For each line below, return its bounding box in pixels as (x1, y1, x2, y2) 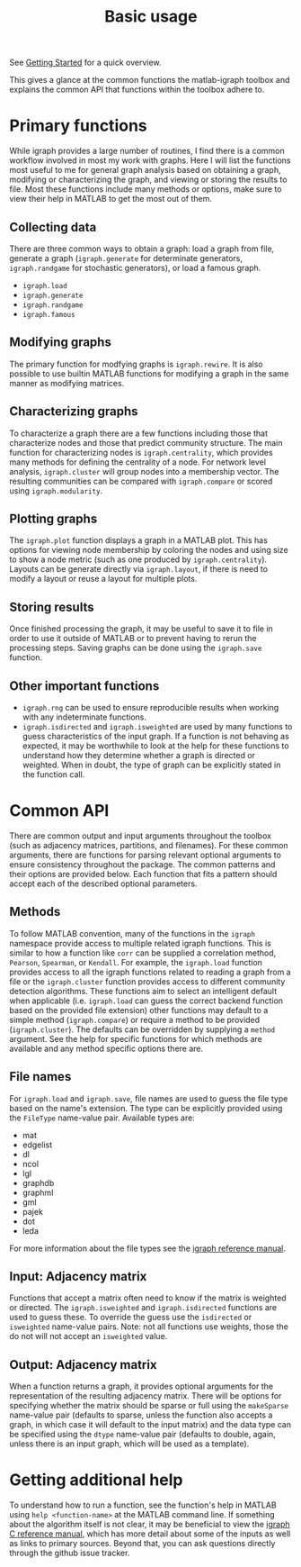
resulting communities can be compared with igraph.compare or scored (9, 476, 273, 486)
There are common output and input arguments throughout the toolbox (9, 830, 272, 841)
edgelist (22, 1139, 53, 1150)
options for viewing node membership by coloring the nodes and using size (9, 545, 289, 556)
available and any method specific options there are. (9, 1043, 204, 1054)
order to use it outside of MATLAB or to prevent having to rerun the (9, 633, 257, 644)
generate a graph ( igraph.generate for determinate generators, (9, 252, 243, 263)
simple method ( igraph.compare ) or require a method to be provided (9, 1014, 261, 1025)
